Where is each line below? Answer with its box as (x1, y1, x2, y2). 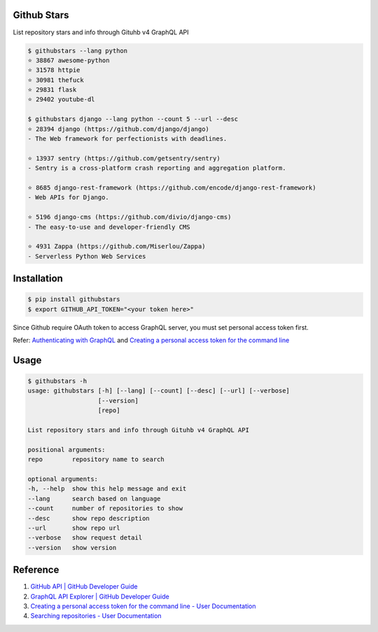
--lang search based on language (27, 494, 161, 503)
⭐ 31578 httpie (27, 66, 80, 74)
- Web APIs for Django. (27, 193, 110, 202)
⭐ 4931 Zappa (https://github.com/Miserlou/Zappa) (27, 242, 206, 251)
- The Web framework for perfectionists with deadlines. (27, 135, 227, 143)
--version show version (27, 543, 117, 552)
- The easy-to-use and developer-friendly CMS (27, 223, 190, 231)
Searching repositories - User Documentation (30, 612, 162, 620)
